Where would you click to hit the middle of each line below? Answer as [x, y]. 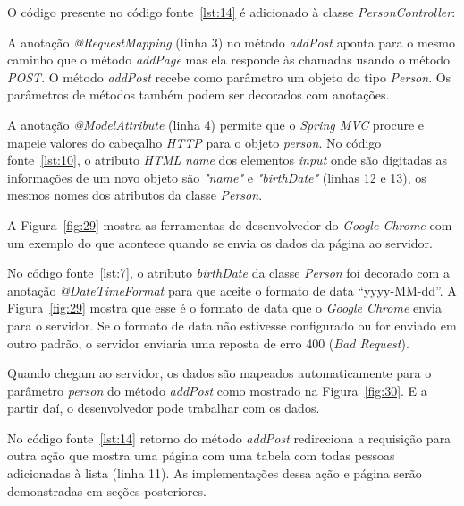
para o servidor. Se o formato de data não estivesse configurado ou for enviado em [232, 325]
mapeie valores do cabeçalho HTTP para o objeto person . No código [194, 142]
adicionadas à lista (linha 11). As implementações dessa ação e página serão [215, 473]
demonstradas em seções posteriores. [107, 490]
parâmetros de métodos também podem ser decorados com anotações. [198, 94]
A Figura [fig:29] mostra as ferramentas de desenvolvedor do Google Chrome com [230, 224]
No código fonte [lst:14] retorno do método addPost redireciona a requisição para [229, 437]
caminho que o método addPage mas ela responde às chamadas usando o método [229, 60]
